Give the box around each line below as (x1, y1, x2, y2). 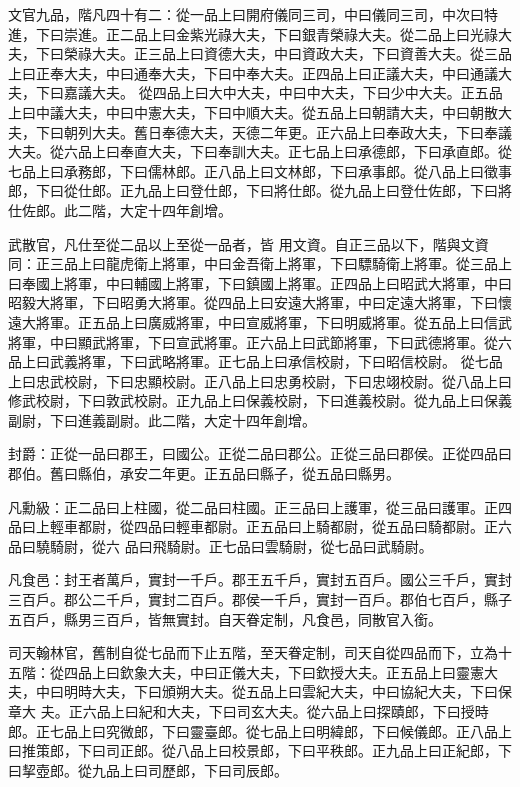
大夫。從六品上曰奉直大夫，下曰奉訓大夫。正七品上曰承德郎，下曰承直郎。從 (8, 141, 512, 162)
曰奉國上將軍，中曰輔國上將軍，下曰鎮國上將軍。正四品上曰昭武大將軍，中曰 (8, 272, 512, 293)
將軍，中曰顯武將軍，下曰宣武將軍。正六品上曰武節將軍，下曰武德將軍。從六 (8, 331, 512, 352)
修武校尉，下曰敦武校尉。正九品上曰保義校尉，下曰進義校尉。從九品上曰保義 (8, 390, 512, 411)
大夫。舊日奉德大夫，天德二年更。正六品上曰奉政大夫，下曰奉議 (91, 121, 512, 142)
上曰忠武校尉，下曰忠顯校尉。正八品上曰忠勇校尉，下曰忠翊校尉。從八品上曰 (8, 370, 512, 391)
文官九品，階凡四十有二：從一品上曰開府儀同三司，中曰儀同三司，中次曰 (8, 4, 484, 24)
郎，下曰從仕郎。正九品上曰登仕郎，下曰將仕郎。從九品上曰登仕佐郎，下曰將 (8, 180, 512, 201)
